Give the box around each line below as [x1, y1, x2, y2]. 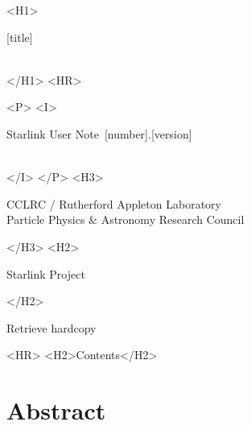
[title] [6, 28, 33, 45]
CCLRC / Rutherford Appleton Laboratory [6, 195, 221, 212]
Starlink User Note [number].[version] [6, 125, 192, 142]
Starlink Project [6, 265, 85, 282]
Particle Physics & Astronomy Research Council [6, 211, 245, 228]
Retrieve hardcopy [6, 319, 97, 336]
